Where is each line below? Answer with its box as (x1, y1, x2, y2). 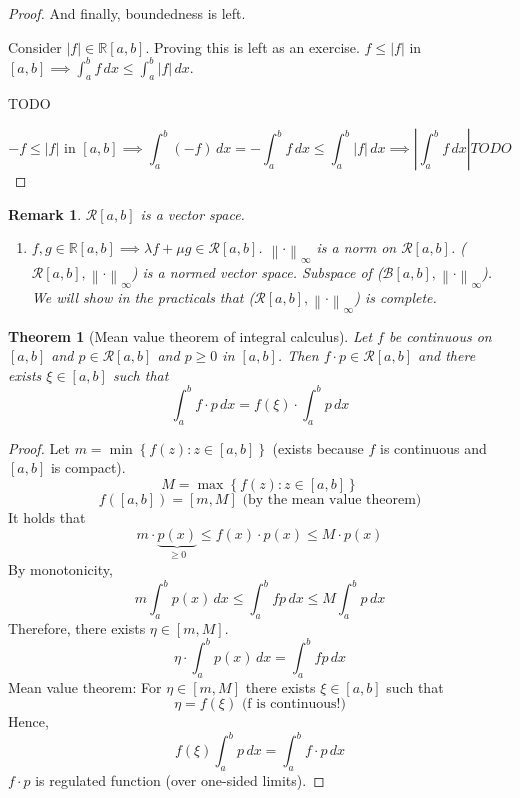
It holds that (8, 506, 86, 527)
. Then (277, 345, 319, 366)
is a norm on (316, 237, 397, 258)
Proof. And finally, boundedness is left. (8, 3, 246, 23)
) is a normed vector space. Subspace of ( (131, 262, 383, 283)
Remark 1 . (8, 203, 82, 224)
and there (418, 345, 476, 366)
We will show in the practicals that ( (31, 286, 255, 307)
